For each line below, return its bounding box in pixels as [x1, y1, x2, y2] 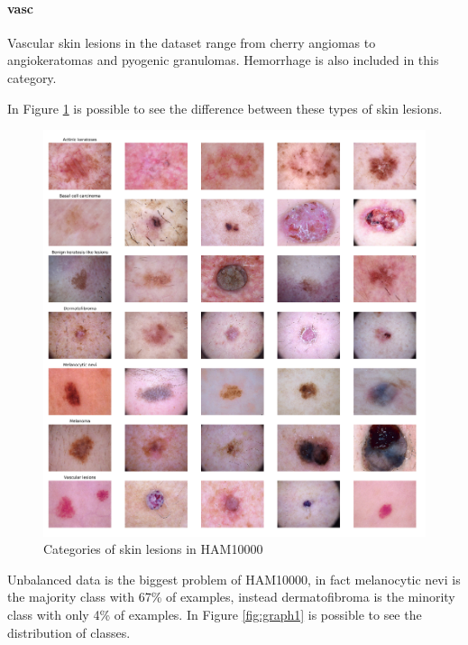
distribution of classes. [7, 622, 131, 641]
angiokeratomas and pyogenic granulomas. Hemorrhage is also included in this [7, 51, 439, 69]
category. [7, 68, 57, 87]
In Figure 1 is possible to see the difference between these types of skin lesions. [7, 98, 443, 117]
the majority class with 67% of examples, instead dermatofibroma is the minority [7, 587, 455, 606]
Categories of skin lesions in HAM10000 [43, 539, 263, 558]
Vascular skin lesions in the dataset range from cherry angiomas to [7, 32, 376, 51]
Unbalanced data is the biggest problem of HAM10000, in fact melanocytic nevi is [7, 569, 461, 588]
